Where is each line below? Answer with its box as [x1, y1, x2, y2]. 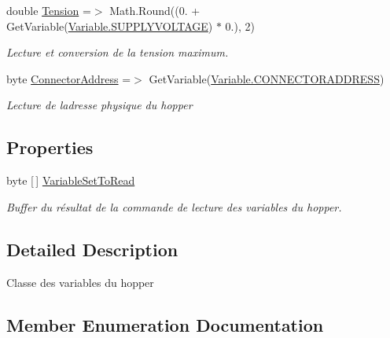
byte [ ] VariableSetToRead [6, 172, 135, 189]
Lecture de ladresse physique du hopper [6, 97, 193, 113]
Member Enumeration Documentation [6, 312, 324, 336]
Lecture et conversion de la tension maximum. [6, 44, 229, 61]
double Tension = [6, 2, 91, 18]
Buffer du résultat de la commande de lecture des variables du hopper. [6, 198, 342, 215]
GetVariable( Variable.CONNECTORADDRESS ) [149, 70, 384, 86]
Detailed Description [6, 237, 178, 261]
